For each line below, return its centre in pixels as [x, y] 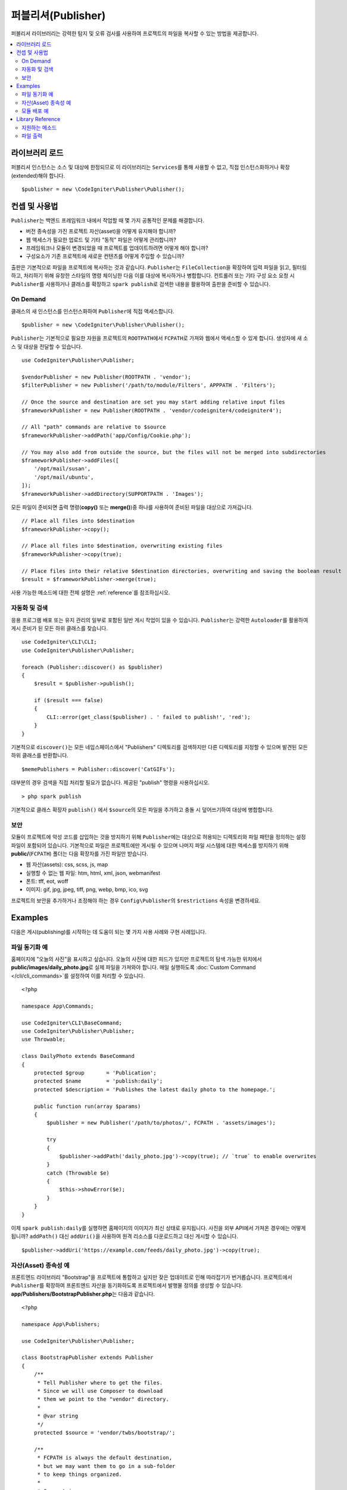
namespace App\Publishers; [61, 1324]
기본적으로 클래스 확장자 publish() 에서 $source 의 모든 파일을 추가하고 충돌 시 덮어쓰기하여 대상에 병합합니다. [142, 809]
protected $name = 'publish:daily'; [98, 1081]
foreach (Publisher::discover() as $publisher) [92, 667]
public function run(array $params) [87, 1106]
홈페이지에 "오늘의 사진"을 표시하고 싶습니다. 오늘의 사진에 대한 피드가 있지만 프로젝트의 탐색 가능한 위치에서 [136, 959]
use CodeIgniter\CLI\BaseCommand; [72, 1023]
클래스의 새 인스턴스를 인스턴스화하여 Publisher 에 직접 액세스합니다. [93, 311]
